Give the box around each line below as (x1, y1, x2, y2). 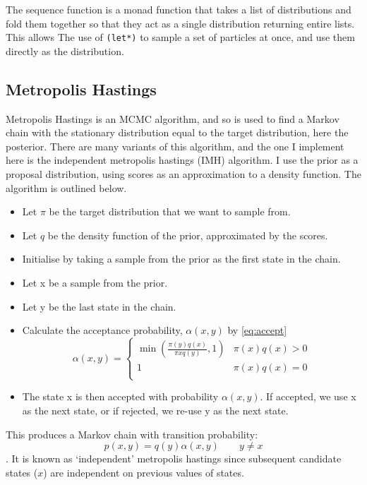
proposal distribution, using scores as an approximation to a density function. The (6, 167, 361, 181)
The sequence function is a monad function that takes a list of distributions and (6, 2, 351, 16)
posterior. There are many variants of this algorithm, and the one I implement (6, 138, 344, 153)
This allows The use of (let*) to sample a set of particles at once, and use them (6, 30, 355, 44)
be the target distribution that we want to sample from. (49, 204, 291, 219)
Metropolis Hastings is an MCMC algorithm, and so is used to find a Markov (6, 111, 339, 126)
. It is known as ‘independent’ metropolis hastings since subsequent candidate (6, 451, 342, 466)
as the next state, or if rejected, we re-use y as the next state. (22, 402, 289, 417)
